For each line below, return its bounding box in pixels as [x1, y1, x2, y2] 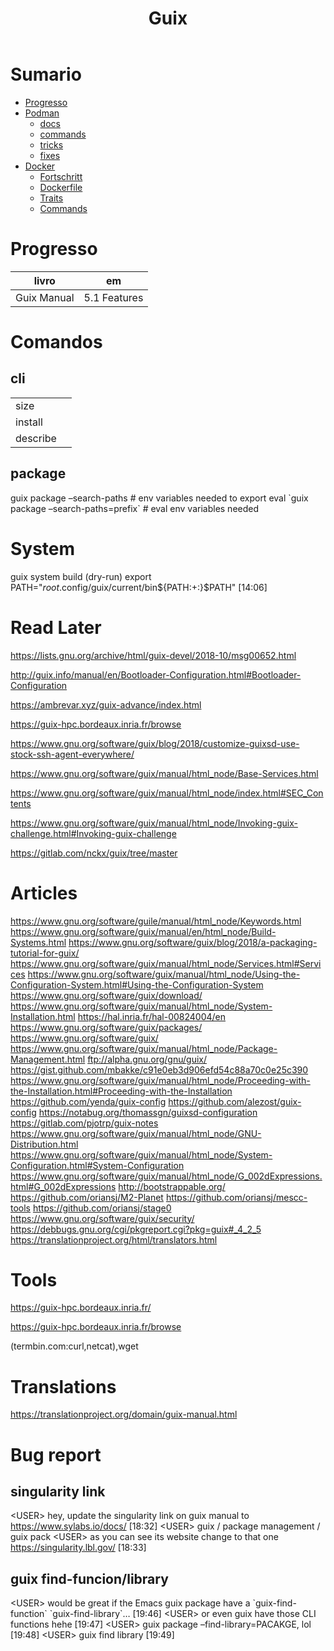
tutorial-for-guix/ [10, 947, 80, 959]
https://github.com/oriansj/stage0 [32, 1202, 172, 1214]
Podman [24, 107, 60, 119]
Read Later [10, 616, 102, 639]
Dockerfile [39, 181, 83, 193]
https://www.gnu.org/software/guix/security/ [10, 1212, 195, 1224]
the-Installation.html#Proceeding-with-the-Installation [10, 1085, 233, 1097]
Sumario [10, 63, 82, 86]
